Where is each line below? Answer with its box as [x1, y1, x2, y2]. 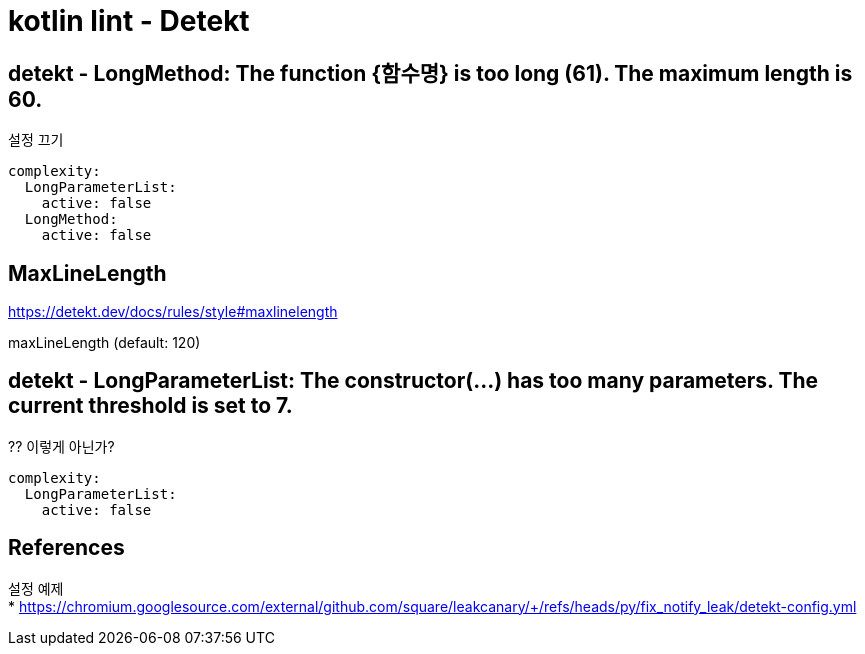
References [8, 535, 125, 561]
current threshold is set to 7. [8, 393, 293, 419]
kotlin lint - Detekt [8, 4, 250, 38]
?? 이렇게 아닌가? [8, 437, 115, 455]
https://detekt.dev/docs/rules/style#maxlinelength [8, 303, 338, 321]
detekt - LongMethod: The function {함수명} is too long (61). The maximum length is [8, 60, 853, 86]
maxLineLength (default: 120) [8, 334, 201, 352]
